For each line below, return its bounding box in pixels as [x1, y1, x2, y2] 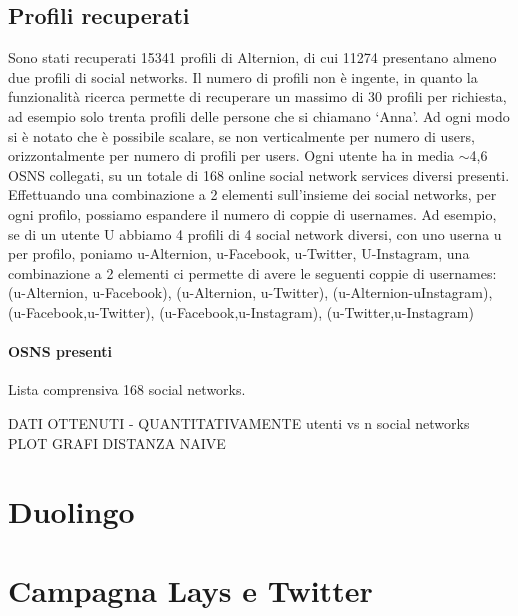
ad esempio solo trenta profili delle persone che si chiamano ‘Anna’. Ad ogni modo [8, 105, 510, 126]
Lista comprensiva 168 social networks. [8, 379, 246, 400]
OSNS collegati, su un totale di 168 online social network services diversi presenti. [8, 164, 510, 185]
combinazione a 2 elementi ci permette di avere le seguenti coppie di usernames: [8, 262, 497, 283]
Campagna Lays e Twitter [8, 569, 373, 610]
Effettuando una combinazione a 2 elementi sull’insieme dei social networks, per [8, 184, 497, 205]
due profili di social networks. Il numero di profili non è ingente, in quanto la [8, 66, 478, 87]
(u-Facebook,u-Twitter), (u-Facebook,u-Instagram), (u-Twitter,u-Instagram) [8, 301, 474, 322]
